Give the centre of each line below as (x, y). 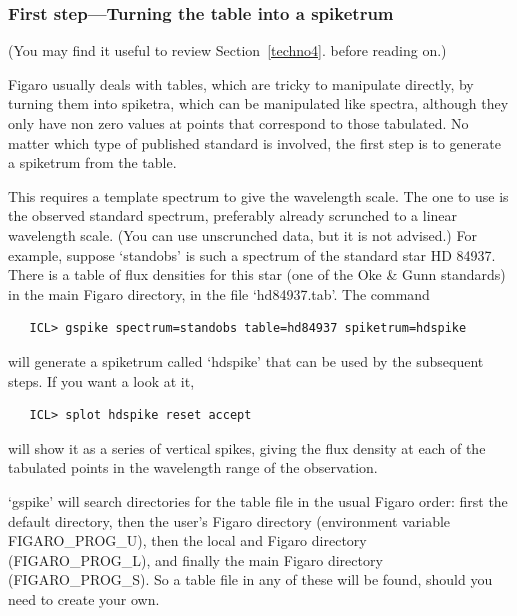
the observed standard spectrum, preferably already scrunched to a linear (233, 215)
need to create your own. (84, 598)
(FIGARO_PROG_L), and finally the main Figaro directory (195, 559)
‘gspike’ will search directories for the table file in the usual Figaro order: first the (258, 500)
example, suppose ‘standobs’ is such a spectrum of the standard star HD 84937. (252, 254)
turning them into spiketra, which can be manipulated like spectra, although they (258, 103)
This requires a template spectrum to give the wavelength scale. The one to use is (258, 195)
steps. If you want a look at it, (101, 380)
